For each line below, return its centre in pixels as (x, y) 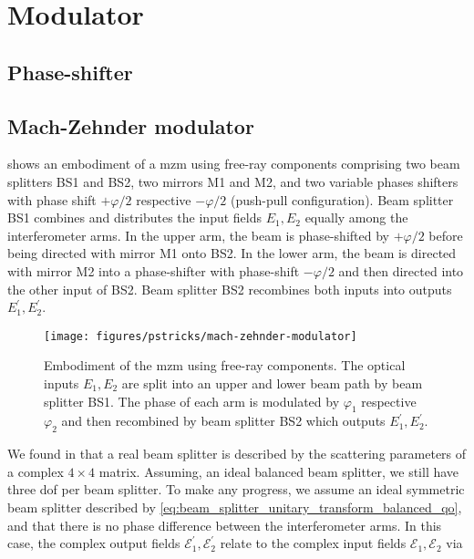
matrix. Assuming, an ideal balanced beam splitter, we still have (279, 471)
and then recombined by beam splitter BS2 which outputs (223, 421)
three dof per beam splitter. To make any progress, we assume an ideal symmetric (236, 489)
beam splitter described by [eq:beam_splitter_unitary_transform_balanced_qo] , (235, 507)
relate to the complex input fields (313, 543)
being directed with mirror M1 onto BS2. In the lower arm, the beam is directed (232, 253)
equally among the (356, 217)
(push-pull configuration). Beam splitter (342, 199)
